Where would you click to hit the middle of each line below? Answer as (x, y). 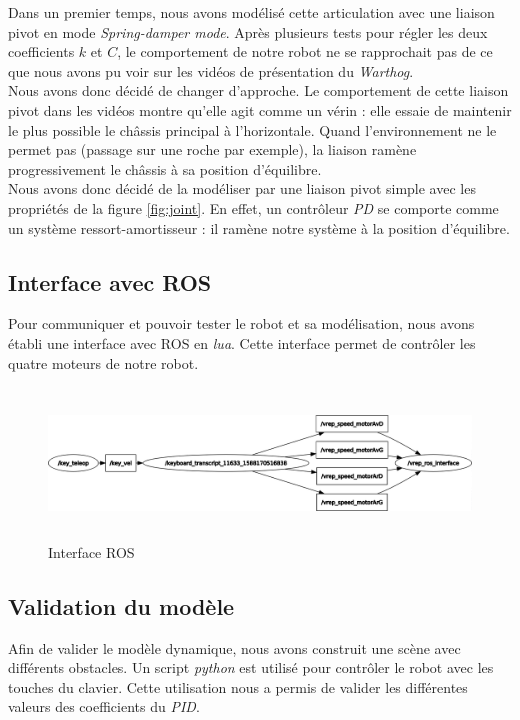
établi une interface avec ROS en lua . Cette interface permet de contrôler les (242, 342)
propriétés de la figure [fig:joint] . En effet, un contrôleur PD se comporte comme (253, 207)
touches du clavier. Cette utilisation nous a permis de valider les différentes (238, 686)
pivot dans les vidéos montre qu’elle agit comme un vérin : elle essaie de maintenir (260, 109)
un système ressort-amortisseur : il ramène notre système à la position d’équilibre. (259, 227)
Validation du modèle (121, 605)
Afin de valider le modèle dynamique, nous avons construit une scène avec (234, 647)
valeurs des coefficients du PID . (104, 706)
